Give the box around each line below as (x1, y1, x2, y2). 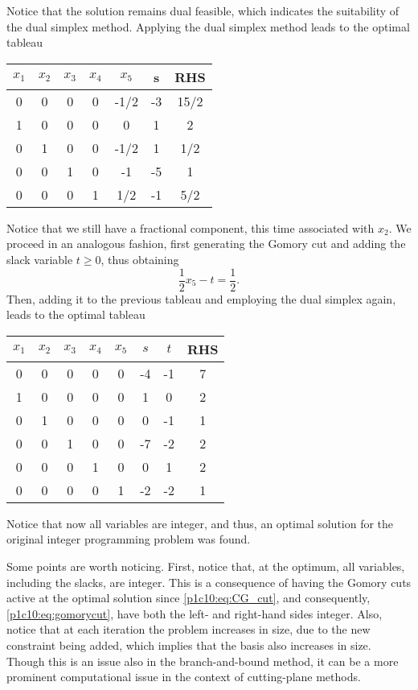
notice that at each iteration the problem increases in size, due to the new (6, 621, 371, 638)
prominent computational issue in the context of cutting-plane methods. (6, 668, 361, 685)
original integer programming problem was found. (6, 531, 251, 547)
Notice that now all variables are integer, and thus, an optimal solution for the (6, 514, 394, 531)
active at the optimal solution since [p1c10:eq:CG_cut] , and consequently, (6, 589, 371, 606)
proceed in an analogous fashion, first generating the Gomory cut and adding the (6, 235, 406, 252)
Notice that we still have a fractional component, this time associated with (6, 219, 375, 236)
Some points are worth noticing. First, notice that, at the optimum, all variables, (6, 558, 405, 574)
